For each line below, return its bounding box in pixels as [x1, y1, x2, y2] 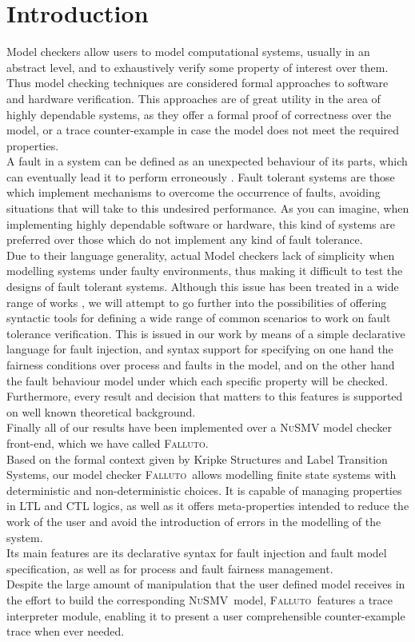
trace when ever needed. [6, 623, 125, 640]
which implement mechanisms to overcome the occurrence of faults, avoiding [6, 184, 381, 201]
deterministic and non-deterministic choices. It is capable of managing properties [6, 481, 402, 498]
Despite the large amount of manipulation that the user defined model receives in [6, 576, 405, 592]
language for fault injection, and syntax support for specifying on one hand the [6, 341, 393, 357]
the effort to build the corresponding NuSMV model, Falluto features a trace [6, 591, 393, 608]
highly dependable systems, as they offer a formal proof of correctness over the [6, 106, 392, 122]
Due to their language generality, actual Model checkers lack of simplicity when [6, 246, 395, 263]
